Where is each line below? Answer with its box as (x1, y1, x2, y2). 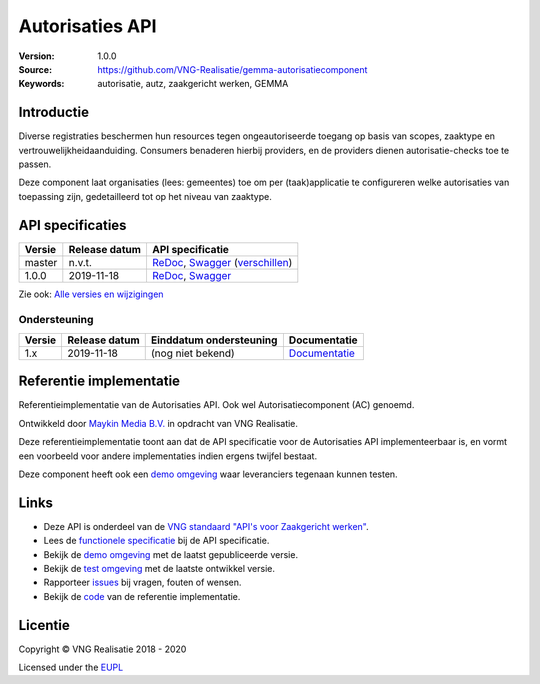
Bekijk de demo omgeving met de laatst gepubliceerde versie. (43, 548, 299, 560)
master (24, 255, 58, 269)
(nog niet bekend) (150, 346, 235, 360)
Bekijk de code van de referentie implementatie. (43, 590, 241, 602)
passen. (18, 158, 52, 170)
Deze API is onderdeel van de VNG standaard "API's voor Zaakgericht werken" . (43, 520, 369, 532)
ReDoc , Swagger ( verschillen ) (151, 255, 293, 269)
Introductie (18, 104, 90, 121)
